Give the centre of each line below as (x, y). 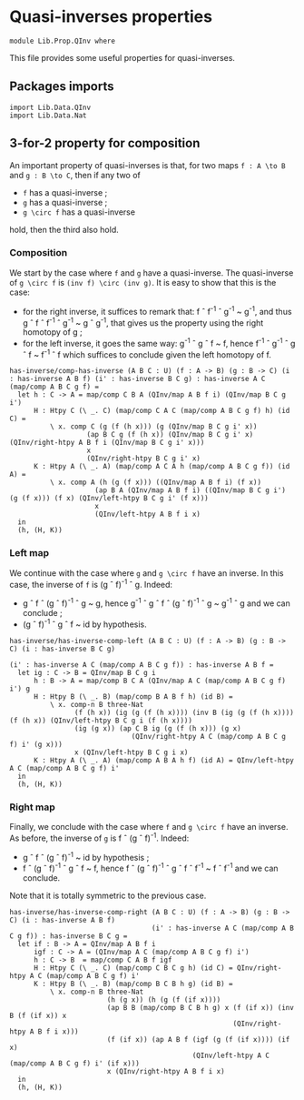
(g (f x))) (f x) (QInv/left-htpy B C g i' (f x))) (109, 499)
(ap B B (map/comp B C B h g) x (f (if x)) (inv (201, 1008)
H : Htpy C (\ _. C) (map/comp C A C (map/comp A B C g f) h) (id (162, 411)
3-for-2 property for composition (105, 143)
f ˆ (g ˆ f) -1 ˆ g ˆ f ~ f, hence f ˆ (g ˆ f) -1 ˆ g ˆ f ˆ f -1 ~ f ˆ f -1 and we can (150, 868)
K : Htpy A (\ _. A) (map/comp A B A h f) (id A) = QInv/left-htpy (164, 760)
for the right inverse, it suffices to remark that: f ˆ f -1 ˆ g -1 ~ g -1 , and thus (157, 310)
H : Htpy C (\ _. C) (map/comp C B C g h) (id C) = (133, 968)
